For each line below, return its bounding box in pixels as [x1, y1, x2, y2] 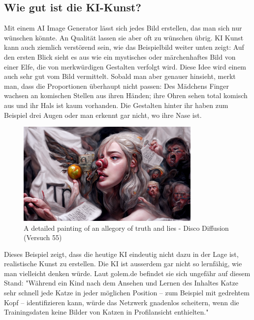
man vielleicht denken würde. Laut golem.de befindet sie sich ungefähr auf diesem [4, 268, 251, 278]
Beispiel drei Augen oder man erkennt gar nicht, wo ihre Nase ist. [4, 109, 202, 120]
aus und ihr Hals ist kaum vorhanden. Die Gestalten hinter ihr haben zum [4, 100, 228, 110]
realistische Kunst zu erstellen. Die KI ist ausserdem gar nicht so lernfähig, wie [4, 258, 242, 269]
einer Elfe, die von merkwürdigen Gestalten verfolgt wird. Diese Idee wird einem [4, 61, 247, 71]
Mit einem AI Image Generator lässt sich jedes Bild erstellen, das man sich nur [4, 23, 242, 33]
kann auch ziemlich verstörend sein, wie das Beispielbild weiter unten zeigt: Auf [4, 42, 244, 52]
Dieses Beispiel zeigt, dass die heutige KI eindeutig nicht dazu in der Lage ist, [4, 249, 239, 259]
